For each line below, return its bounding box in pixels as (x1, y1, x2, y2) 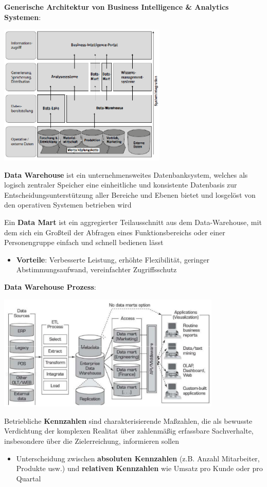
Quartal (16, 473, 41, 483)
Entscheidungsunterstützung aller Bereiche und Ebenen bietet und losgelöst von (4, 189, 256, 200)
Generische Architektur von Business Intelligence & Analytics (4, 2, 229, 12)
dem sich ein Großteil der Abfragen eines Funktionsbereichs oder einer (4, 227, 225, 237)
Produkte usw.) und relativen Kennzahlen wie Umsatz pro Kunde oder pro (16, 463, 263, 474)
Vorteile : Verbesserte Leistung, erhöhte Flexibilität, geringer (16, 254, 209, 265)
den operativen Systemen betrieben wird (4, 199, 132, 210)
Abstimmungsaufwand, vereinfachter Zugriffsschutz (16, 264, 177, 275)
